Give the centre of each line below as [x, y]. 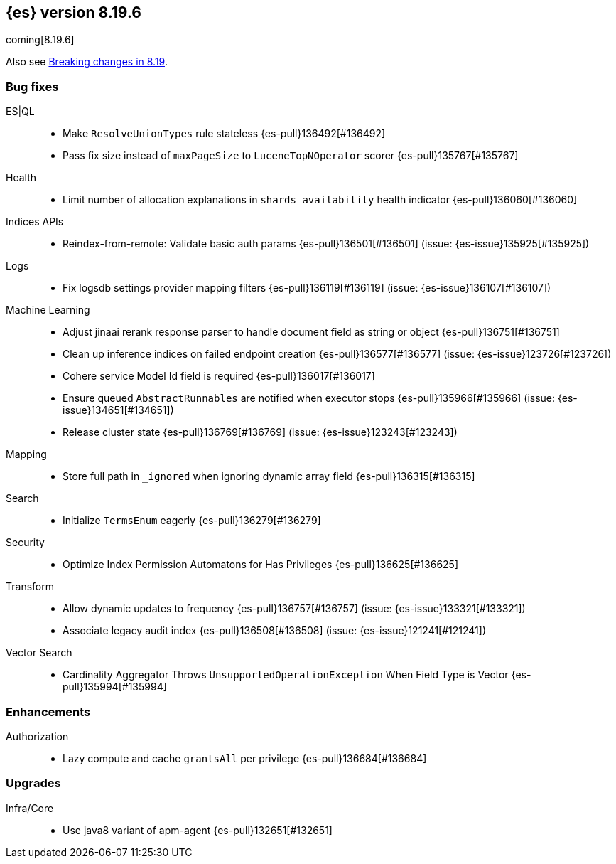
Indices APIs [35, 222]
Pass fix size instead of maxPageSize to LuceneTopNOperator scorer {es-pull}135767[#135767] [291, 156]
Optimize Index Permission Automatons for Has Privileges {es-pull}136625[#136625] [261, 565]
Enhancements [48, 711]
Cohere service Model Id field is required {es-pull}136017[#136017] [219, 376]
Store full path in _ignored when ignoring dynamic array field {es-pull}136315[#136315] [269, 476]
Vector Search [39, 653]
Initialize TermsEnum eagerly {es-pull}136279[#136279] [192, 521]
